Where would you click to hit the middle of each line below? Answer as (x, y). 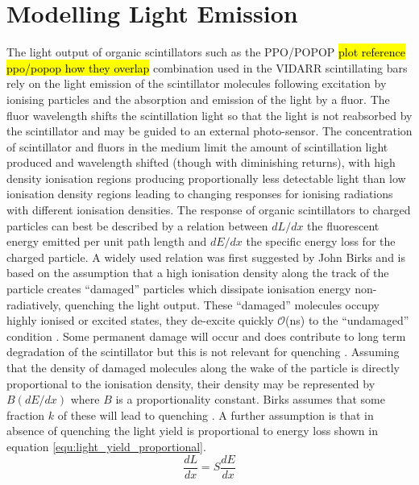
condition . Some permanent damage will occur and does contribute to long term (206, 336)
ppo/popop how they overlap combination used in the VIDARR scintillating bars (207, 67)
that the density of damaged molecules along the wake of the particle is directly (203, 367)
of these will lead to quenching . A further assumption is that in (216, 415)
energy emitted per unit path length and (107, 241)
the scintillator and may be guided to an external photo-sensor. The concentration (209, 131)
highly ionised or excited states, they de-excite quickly (140, 320)
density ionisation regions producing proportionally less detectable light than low (206, 178)
